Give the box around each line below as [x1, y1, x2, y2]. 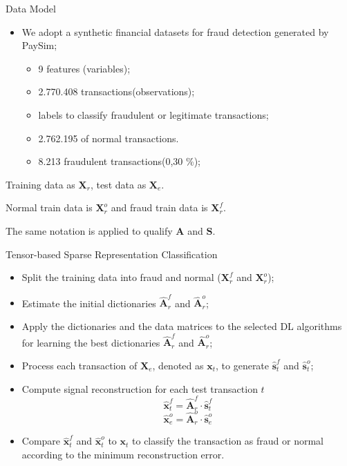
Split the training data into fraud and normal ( [21, 270, 221, 284]
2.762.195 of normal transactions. [38, 130, 179, 145]
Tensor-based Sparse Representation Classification [6, 246, 218, 261]
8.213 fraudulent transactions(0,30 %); [38, 154, 200, 168]
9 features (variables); [38, 61, 131, 75]
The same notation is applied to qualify [6, 223, 173, 237]
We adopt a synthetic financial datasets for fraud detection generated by [21, 24, 329, 39]
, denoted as [152, 358, 204, 372]
